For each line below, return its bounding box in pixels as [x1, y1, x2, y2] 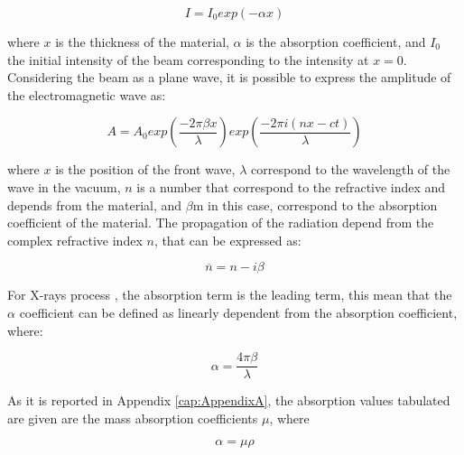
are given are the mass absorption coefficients [7, 408, 258, 427]
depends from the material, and [7, 195, 182, 214]
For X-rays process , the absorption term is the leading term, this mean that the [7, 285, 452, 304]
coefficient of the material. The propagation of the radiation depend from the [7, 213, 434, 232]
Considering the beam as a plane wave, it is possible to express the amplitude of [7, 68, 451, 87]
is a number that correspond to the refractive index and [136, 177, 446, 196]
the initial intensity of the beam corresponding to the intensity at [7, 50, 369, 69]
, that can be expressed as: [153, 230, 302, 249]
